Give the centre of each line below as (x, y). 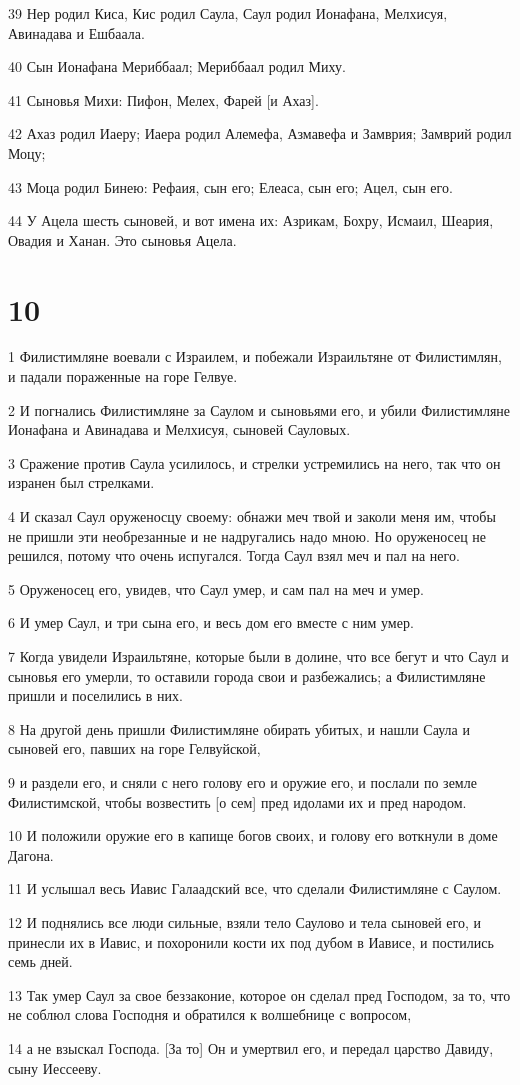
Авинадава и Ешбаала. (76, 32)
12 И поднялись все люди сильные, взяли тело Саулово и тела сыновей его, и (244, 921)
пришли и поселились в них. (95, 695)
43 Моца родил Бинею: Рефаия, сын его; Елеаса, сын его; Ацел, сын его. (230, 186)
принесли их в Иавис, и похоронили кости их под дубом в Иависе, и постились (251, 941)
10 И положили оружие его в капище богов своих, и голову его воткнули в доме (253, 835)
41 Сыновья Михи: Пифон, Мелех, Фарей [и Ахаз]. (163, 99)
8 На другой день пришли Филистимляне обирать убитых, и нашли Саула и (239, 728)
